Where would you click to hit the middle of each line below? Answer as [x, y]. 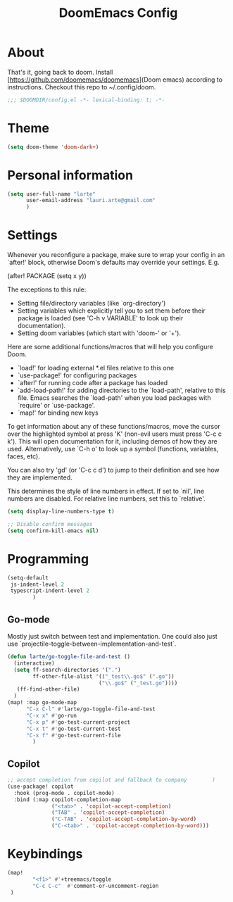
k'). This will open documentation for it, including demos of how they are [112, 441]
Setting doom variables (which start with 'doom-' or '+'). [99, 333]
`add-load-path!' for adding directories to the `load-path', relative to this [122, 390]
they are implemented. [40, 477]
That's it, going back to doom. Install [60, 72]
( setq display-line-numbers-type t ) [61, 512]
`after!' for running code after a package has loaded [93, 383]
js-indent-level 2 [37, 584]
